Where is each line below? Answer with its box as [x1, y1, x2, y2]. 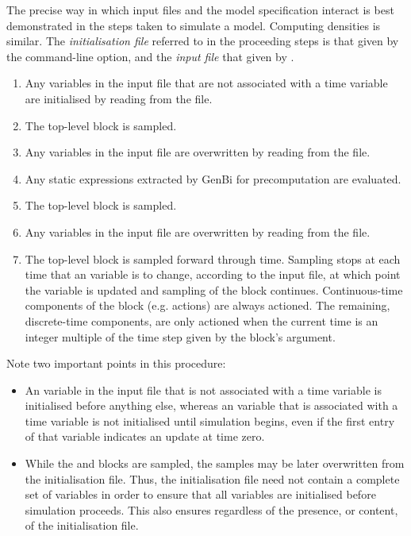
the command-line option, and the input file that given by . [6, 48, 294, 64]
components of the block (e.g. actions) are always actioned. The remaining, [25, 297, 390, 314]
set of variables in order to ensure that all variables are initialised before [25, 486, 376, 503]
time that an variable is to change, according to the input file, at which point [25, 266, 401, 283]
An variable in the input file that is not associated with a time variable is [25, 381, 382, 398]
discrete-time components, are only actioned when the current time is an [25, 312, 378, 329]
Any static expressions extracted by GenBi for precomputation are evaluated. [25, 170, 401, 187]
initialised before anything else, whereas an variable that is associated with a [25, 397, 398, 414]
